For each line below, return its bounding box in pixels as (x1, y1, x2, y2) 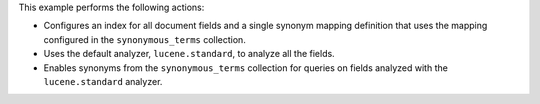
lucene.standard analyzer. (43, 75, 163, 87)
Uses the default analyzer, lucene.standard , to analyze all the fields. (43, 48, 335, 60)
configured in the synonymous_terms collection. (43, 33, 247, 45)
